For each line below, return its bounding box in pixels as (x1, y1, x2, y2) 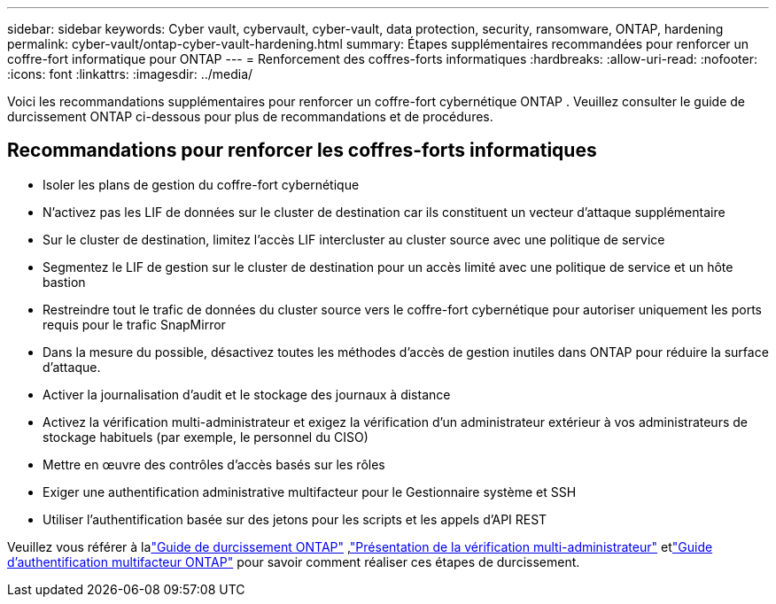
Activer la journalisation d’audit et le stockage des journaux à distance (43, 386, 451, 402)
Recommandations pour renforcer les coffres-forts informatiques (7, 139, 597, 162)
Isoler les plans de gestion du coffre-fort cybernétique (43, 176, 360, 192)
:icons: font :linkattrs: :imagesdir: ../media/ (7, 66, 253, 81)
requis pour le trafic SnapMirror (43, 316, 226, 332)
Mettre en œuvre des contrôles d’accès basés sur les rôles (43, 456, 385, 472)
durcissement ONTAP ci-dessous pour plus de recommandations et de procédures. (7, 109, 493, 124)
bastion (43, 274, 86, 290)
